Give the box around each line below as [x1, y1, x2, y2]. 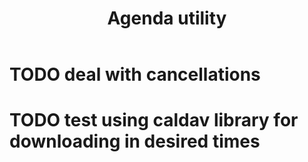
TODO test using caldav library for [9, 109, 299, 132]
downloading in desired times [9, 130, 261, 153]
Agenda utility [107, 7, 227, 30]
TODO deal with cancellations [9, 63, 261, 86]
